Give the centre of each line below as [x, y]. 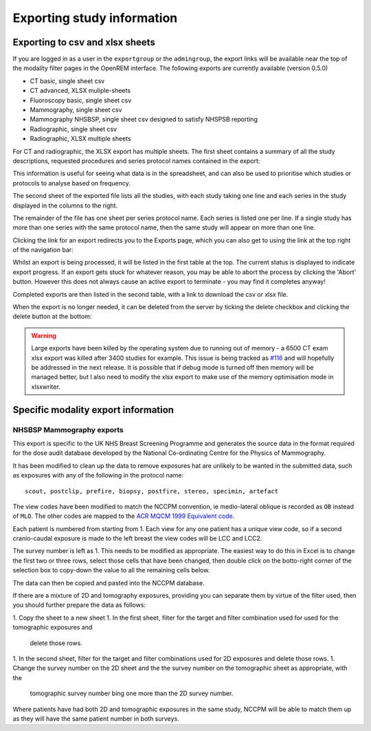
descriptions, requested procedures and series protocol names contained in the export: [136, 161]
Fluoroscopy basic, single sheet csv [81, 100]
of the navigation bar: [43, 250]
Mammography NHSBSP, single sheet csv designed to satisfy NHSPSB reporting [144, 120]
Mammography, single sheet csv [76, 110]
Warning [44, 335]
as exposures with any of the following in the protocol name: [98, 475]
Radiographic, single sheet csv [73, 129]
